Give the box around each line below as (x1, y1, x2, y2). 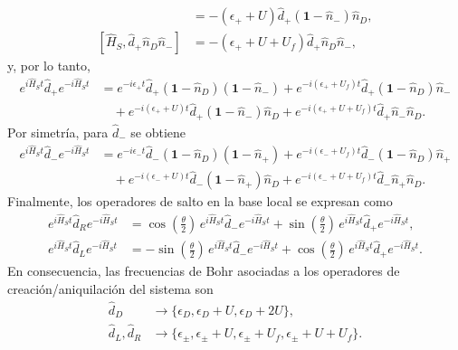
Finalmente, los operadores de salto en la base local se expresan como (7, 192, 393, 211)
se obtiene (130, 122, 186, 141)
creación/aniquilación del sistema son (7, 279, 214, 298)
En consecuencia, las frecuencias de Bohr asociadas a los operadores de (7, 261, 400, 280)
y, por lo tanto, (7, 56, 91, 75)
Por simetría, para (7, 122, 109, 141)
